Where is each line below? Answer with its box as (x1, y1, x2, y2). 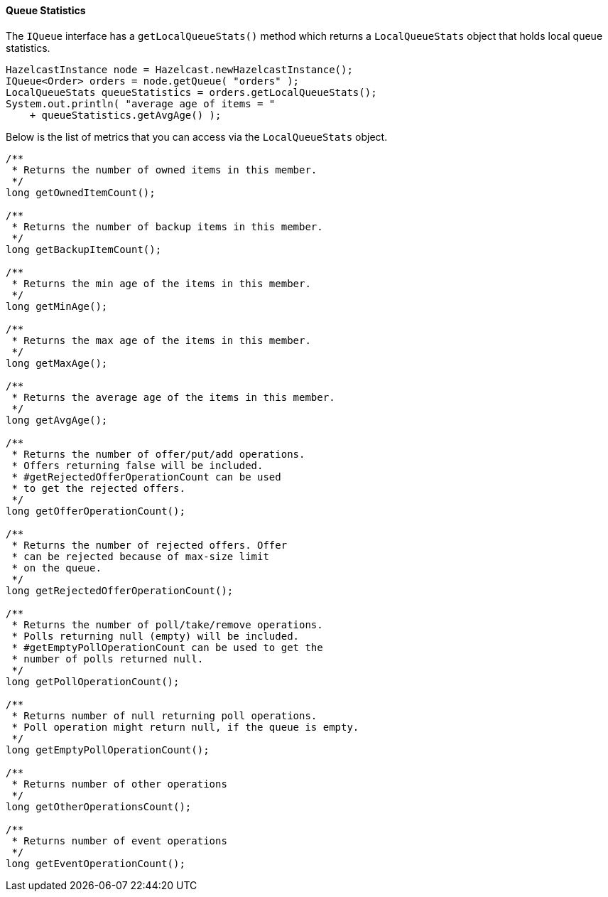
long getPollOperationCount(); (6, 675, 180, 687)
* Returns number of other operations (11, 778, 227, 790)
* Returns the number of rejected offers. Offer (11, 539, 288, 551)
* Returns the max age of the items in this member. (11, 334, 311, 346)
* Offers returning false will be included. (11, 459, 264, 471)
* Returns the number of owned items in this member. (11, 163, 317, 176)
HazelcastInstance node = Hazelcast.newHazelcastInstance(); (6, 63, 353, 75)
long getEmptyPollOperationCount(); (6, 743, 210, 756)
